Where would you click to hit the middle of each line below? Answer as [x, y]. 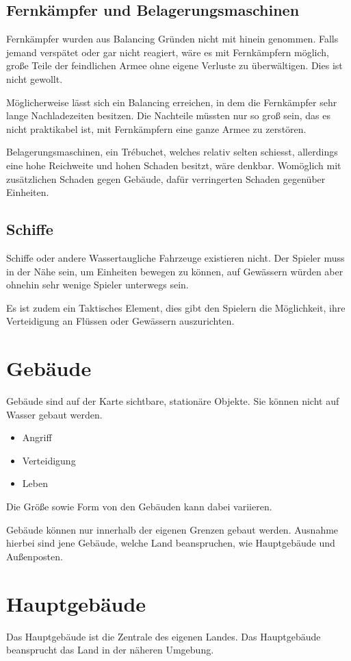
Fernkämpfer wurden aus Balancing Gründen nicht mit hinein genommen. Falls [172, 39]
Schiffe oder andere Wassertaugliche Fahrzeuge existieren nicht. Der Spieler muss [175, 257]
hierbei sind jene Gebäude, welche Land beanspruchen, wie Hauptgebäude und [171, 543]
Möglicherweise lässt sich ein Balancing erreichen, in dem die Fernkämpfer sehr [172, 102]
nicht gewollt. [35, 78]
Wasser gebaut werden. [54, 414]
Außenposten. [35, 556]
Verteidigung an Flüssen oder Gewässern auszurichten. [120, 321]
